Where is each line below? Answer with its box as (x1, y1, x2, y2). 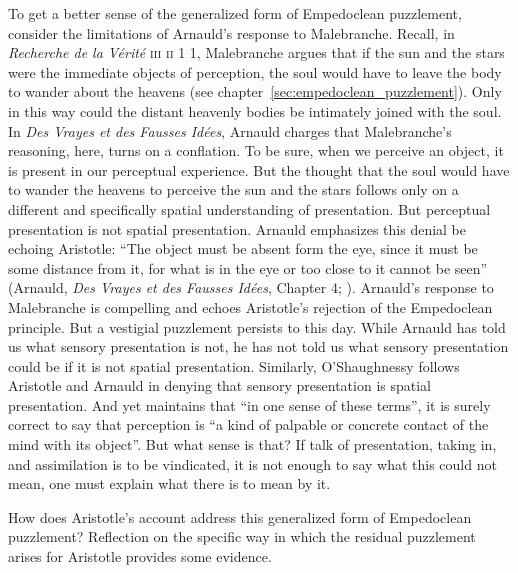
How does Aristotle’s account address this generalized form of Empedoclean (8, 506, 472, 527)
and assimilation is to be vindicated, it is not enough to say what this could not (8, 453, 497, 474)
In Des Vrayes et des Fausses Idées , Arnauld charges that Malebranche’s (8, 120, 452, 141)
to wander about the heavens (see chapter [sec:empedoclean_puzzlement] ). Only (8, 81, 502, 102)
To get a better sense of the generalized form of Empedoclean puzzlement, (8, 3, 462, 23)
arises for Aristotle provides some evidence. (8, 546, 272, 567)
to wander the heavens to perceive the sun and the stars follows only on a (8, 179, 459, 200)
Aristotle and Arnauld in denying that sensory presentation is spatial (8, 375, 431, 396)
